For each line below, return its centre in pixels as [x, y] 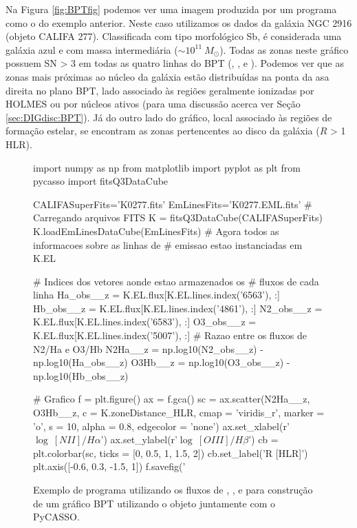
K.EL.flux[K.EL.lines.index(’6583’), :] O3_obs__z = [145, 322]
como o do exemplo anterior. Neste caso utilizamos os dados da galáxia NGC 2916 [179, 22]
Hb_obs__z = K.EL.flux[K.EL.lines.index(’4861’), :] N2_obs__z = [178, 308]
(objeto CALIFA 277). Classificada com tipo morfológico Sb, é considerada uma [174, 36]
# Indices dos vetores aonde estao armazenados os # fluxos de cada [176, 281]
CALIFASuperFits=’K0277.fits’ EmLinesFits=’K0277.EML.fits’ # [173, 204]
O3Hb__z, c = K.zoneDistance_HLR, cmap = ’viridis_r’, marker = [179, 413]
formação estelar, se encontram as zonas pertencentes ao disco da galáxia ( [163, 131]
